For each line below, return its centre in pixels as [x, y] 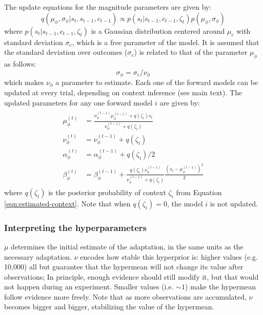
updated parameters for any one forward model [78, 103]
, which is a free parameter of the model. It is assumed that [166, 42]
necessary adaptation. [38, 256]
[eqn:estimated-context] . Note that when [67, 203]
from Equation [199, 192]
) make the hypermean [220, 287]
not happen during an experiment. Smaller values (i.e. [89, 287]
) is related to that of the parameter [191, 52]
